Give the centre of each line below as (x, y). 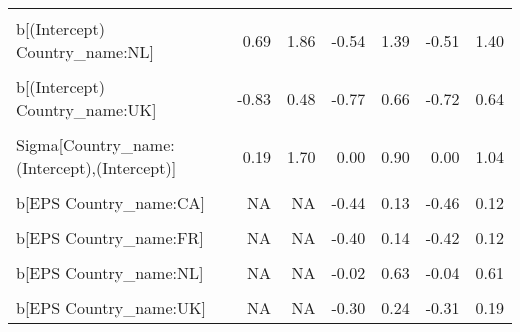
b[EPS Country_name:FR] (110, 237)
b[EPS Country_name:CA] (110, 202)
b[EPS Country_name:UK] (111, 307)
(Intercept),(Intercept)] (96, 167)
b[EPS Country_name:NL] (110, 272)
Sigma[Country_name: (95, 144)
